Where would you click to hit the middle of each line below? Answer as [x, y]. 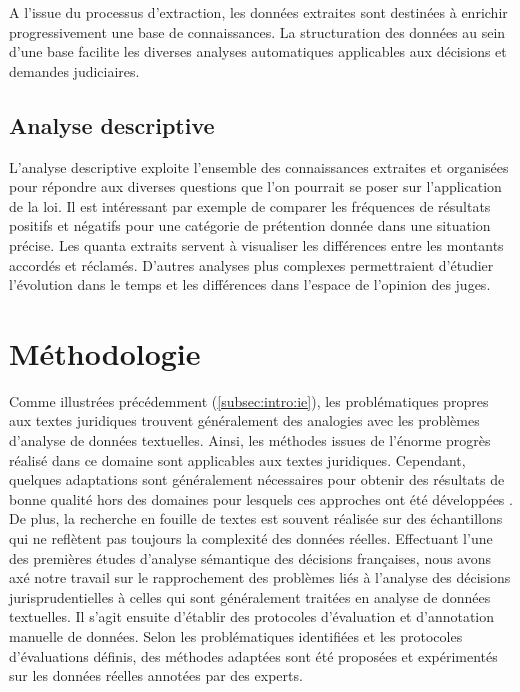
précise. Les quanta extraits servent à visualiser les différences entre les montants [256, 244]
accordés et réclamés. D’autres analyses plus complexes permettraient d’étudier [251, 264]
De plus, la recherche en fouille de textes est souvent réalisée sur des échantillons [256, 518]
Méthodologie [105, 352]
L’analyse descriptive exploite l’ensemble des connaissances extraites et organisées [259, 166]
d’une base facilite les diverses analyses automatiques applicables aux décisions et [258, 51]
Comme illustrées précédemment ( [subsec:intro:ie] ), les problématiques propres [249, 400]
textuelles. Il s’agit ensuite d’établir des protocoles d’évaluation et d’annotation [252, 616]
